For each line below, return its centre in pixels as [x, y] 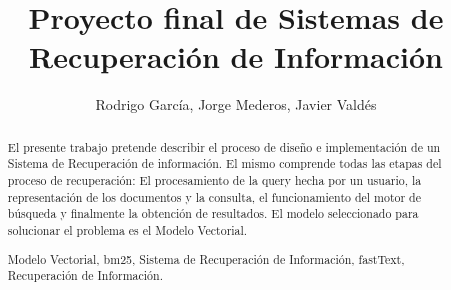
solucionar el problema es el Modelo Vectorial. [127, 229]
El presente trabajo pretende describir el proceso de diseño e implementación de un [224, 146]
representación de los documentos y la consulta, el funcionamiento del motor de [214, 196]
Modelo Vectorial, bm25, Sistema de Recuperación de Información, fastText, [206, 258]
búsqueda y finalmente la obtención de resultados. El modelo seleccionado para [213, 213]
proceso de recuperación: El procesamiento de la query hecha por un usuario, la [214, 180]
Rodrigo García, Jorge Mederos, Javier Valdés [236, 104]
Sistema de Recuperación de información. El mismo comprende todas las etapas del [224, 163]
